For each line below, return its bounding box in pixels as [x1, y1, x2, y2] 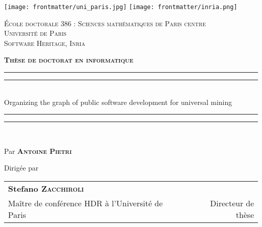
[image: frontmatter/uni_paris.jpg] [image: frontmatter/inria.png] [4, 4, 237, 11]
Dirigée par [4, 162, 39, 173]
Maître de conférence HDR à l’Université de [8, 197, 163, 209]
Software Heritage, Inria [4, 37, 85, 48]
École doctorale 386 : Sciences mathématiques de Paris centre [4, 18, 206, 28]
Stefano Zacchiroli [8, 183, 84, 194]
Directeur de [210, 197, 254, 209]
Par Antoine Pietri [4, 145, 72, 156]
